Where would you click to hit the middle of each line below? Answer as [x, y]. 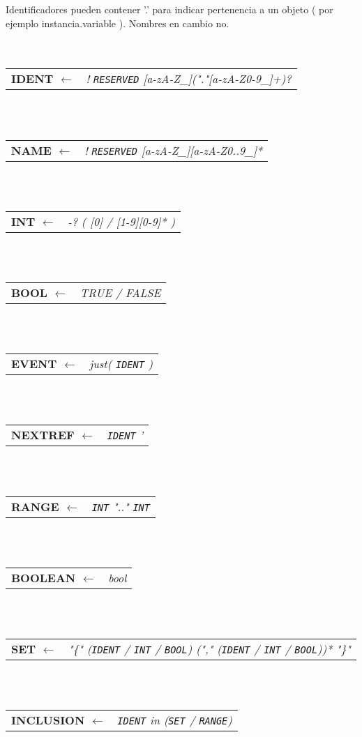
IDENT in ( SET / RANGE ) [175, 720]
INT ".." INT [121, 506]
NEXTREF [43, 435]
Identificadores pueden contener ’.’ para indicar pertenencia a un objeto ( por [169, 9]
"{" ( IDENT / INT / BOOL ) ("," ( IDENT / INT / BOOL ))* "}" [210, 648]
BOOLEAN [44, 577]
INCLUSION [48, 720]
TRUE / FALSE [120, 292]
